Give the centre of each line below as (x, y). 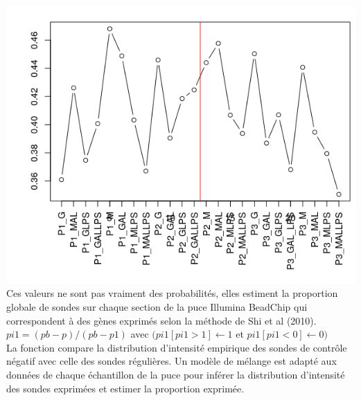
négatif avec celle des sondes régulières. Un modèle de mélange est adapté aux (171, 361)
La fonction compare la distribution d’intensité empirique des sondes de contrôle (177, 347)
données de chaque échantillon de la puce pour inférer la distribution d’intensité (176, 375)
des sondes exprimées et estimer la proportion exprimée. (125, 388)
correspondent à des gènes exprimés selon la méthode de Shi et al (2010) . (161, 320)
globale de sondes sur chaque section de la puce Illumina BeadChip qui (157, 307)
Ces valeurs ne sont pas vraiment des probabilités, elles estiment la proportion (172, 293)
